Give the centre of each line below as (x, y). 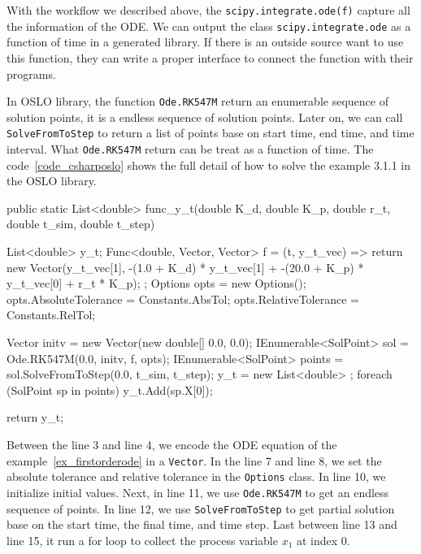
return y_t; (35, 417)
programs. (31, 74)
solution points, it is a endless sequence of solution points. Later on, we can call (205, 117)
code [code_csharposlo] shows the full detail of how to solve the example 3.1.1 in (209, 164)
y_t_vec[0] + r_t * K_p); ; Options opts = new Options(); (156, 283)
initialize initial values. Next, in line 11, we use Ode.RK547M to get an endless (198, 492)
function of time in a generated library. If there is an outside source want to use (205, 42)
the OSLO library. (52, 181)
